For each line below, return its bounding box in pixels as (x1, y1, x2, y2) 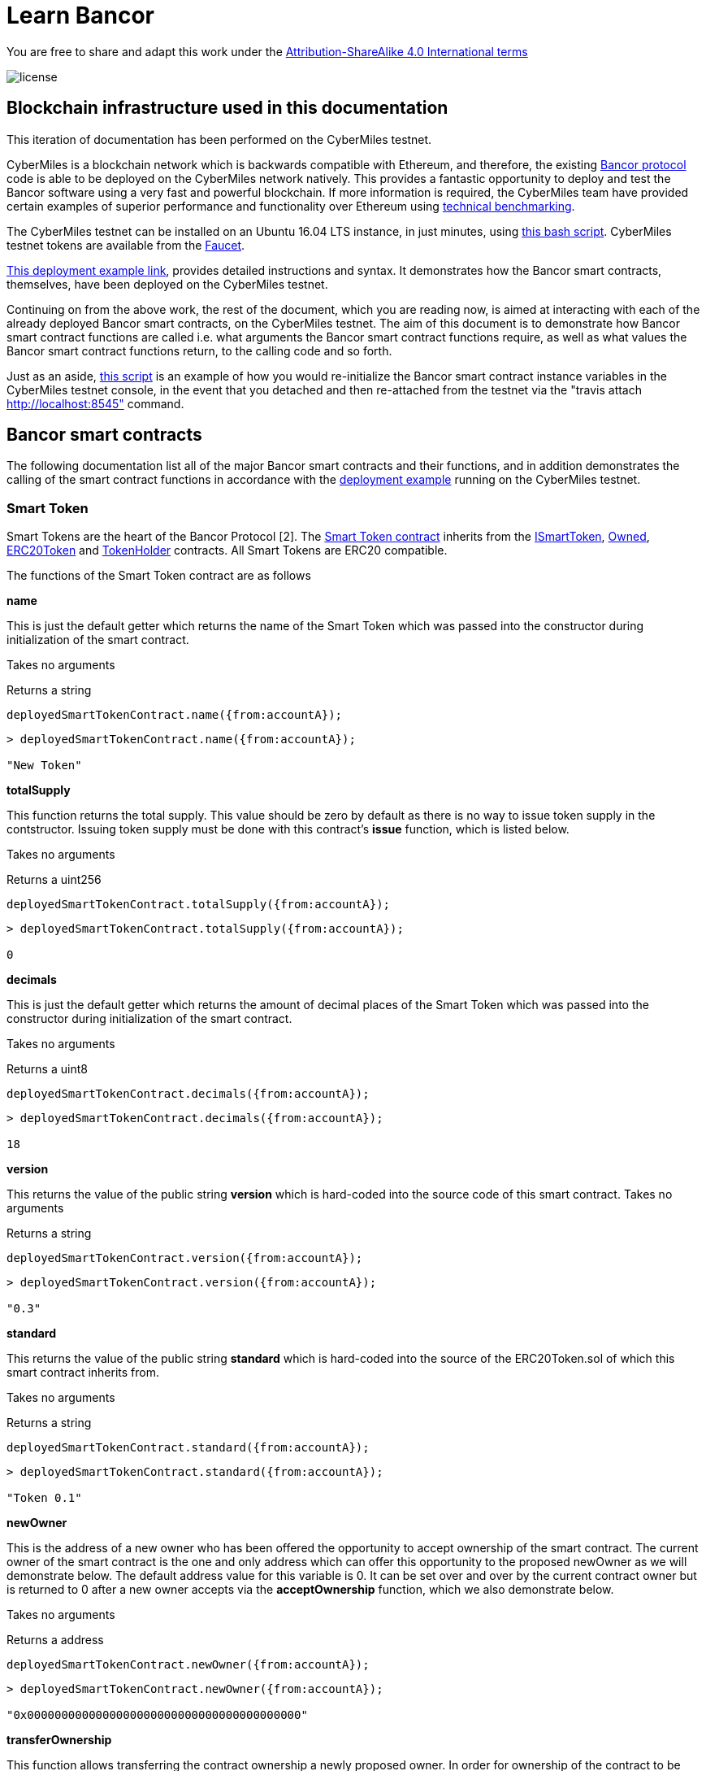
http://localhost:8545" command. (6, 396, 184, 411)
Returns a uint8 (6, 1062, 88, 1077)
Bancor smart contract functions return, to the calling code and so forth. (6, 343, 392, 358)
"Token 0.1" (6, 1491, 82, 1505)
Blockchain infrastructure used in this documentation (6, 98, 448, 119)
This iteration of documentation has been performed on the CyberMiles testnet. (6, 132, 432, 146)
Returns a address (6, 1633, 104, 1647)
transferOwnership (6, 1733, 112, 1747)
